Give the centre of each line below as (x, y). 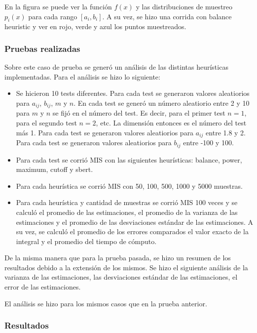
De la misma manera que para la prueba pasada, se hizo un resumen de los (118, 258)
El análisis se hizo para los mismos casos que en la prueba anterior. (106, 303)
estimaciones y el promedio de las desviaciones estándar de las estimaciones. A (134, 222)
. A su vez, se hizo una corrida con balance (167, 16)
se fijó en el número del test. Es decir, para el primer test (139, 113)
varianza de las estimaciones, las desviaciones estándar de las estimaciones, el (121, 277)
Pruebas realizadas (42, 48)
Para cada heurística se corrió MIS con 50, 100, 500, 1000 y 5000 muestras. (129, 186)
